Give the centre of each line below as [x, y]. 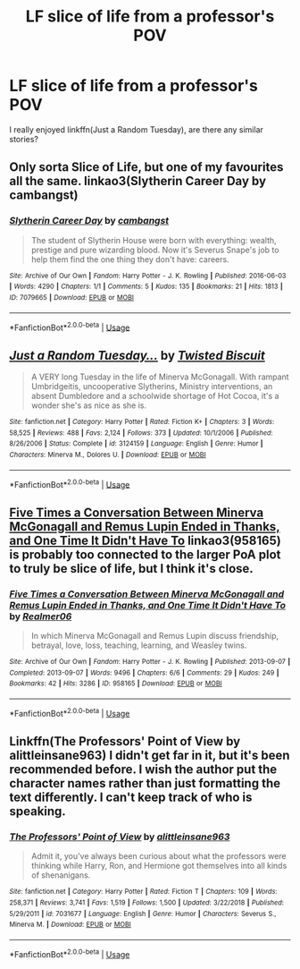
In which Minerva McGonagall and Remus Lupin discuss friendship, [155, 636]
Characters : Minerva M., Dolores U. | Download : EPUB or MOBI [108, 455]
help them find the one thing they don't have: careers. [130, 259]
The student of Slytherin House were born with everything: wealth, [154, 240]
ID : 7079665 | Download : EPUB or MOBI [71, 297]
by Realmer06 [41, 616]
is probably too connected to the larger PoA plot [145, 554]
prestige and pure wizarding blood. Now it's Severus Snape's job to [155, 250]
